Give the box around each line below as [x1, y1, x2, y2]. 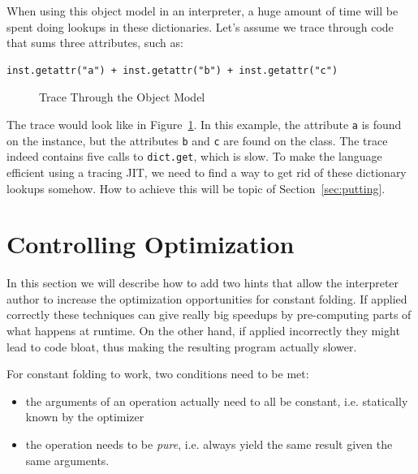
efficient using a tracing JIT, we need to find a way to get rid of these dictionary [6, 163, 407, 180]
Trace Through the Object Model [39, 88, 205, 106]
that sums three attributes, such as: [6, 34, 183, 51]
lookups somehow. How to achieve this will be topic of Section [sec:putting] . [6, 179, 386, 196]
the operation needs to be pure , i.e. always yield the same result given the [25, 436, 393, 452]
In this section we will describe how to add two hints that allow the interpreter [6, 274, 399, 291]
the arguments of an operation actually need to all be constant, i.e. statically [25, 392, 408, 409]
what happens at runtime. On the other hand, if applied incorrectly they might [6, 322, 400, 339]
